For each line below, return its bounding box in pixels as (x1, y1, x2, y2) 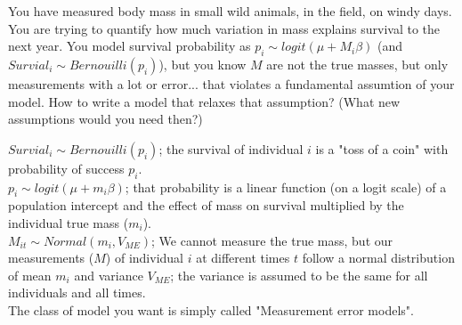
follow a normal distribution (302, 248, 455, 267)
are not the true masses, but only (266, 54, 449, 73)
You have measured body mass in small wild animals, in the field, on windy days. (8, 2, 452, 20)
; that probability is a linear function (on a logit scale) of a (125, 177, 447, 196)
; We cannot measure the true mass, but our (151, 231, 393, 249)
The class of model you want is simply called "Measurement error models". (8, 300, 414, 319)
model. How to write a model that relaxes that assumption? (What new (8, 92, 401, 110)
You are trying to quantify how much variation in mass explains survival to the (8, 19, 441, 37)
